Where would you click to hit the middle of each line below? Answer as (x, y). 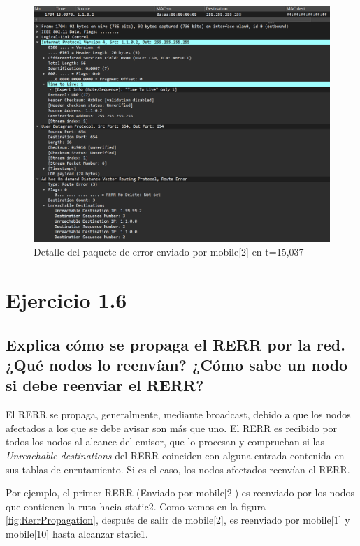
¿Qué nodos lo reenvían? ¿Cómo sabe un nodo (177, 365)
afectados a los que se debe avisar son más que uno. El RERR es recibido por (172, 428)
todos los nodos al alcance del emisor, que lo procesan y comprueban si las (165, 442)
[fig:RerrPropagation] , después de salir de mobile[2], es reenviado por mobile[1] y (178, 520)
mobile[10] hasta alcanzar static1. (77, 533)
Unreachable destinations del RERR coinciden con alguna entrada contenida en (175, 456)
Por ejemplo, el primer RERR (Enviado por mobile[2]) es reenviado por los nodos (180, 493)
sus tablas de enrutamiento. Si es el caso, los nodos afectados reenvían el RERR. (178, 469)
